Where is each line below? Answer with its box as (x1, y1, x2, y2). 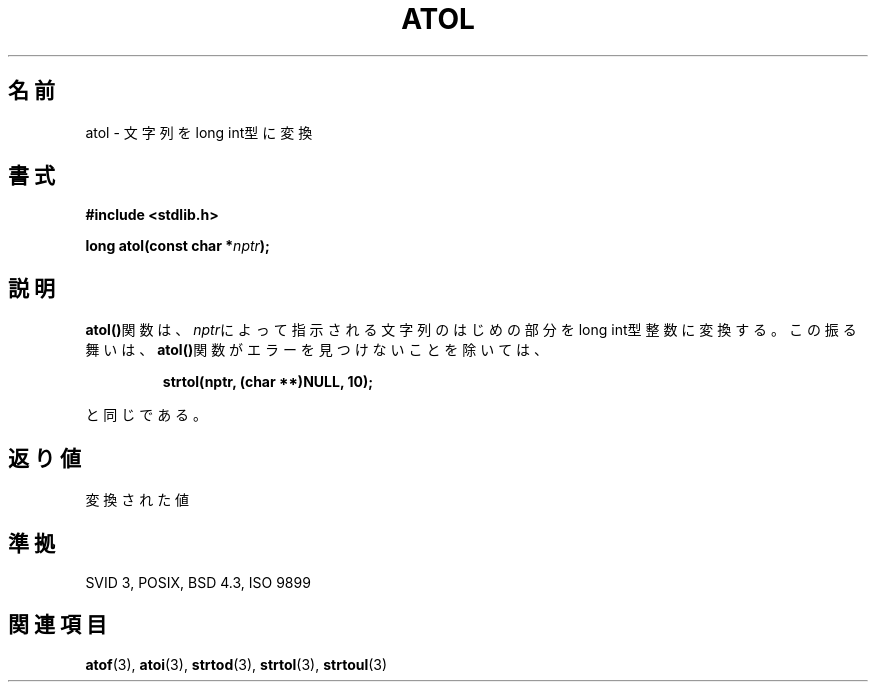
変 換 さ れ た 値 (85, 491, 190, 509)
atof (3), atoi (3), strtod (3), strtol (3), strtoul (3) (85, 655, 388, 673)
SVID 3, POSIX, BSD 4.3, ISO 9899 (85, 573, 311, 591)
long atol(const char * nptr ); (85, 237, 270, 255)
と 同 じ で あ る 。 (85, 406, 208, 424)
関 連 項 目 (8, 612, 107, 638)
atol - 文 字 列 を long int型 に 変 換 (85, 123, 313, 141)
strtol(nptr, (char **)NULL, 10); (162, 373, 373, 391)
